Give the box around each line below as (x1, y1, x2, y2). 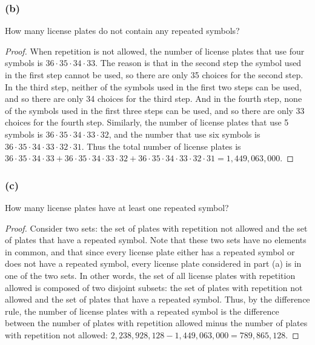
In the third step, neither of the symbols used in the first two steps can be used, (5, 80, 302, 93)
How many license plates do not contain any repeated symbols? (5, 24, 240, 37)
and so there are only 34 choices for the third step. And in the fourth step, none (5, 92, 302, 105)
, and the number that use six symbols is (108, 127, 260, 140)
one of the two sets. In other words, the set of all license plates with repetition (5, 269, 296, 281)
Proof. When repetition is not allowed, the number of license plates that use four (5, 44, 305, 57)
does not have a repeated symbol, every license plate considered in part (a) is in (5, 257, 302, 270)
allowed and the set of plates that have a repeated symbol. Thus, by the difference (5, 293, 310, 306)
